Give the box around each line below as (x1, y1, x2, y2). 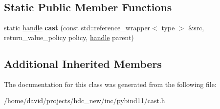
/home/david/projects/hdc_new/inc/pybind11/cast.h (4, 95, 165, 106)
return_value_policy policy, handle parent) (4, 32, 134, 42)
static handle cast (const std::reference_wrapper (4, 22, 151, 33)
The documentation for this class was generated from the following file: (4, 79, 217, 89)
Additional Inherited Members (4, 56, 162, 71)
